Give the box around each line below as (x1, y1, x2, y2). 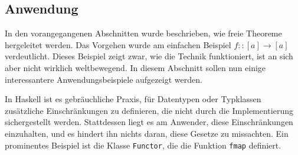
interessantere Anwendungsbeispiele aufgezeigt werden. (5, 73, 202, 85)
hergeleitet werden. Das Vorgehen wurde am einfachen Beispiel (5, 38, 231, 50)
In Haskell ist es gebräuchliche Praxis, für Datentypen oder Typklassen (5, 93, 261, 105)
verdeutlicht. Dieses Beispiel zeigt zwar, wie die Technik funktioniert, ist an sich (5, 50, 293, 62)
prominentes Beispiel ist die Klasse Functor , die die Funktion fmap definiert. (5, 139, 281, 151)
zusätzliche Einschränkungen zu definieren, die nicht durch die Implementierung (5, 104, 293, 116)
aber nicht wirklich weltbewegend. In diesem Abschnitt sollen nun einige (5, 61, 266, 73)
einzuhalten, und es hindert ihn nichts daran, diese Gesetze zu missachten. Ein (5, 127, 289, 139)
